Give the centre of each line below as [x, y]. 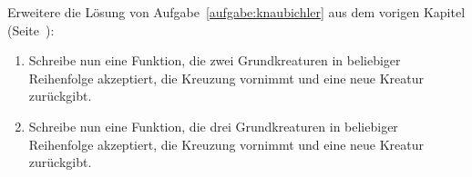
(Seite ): [31, 29]
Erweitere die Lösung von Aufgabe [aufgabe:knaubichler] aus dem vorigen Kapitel [236, 12]
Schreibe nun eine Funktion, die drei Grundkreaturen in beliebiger [213, 126]
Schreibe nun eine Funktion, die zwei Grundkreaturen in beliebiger [215, 60]
